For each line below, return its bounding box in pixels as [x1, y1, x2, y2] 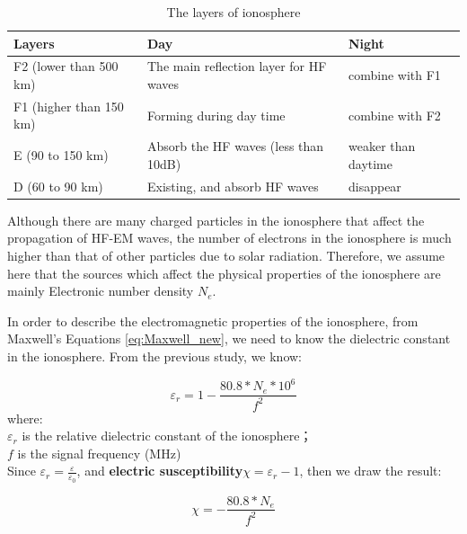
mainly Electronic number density [7, 281, 194, 300]
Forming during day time [146, 105, 286, 124]
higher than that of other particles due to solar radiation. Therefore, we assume [7, 246, 445, 265]
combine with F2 [348, 105, 441, 124]
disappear [348, 176, 401, 195]
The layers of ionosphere [166, 3, 301, 21]
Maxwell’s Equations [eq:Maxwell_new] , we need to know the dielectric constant [7, 329, 451, 348]
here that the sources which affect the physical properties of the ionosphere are [7, 263, 441, 282]
